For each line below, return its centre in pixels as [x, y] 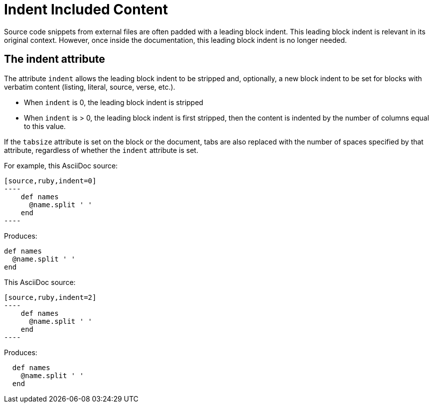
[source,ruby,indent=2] [50, 297]
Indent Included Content [86, 9]
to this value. [45, 126]
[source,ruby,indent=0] [50, 181]
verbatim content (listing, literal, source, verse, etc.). [90, 87]
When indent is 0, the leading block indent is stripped [114, 102]
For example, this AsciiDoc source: [61, 165]
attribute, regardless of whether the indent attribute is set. [101, 150]
